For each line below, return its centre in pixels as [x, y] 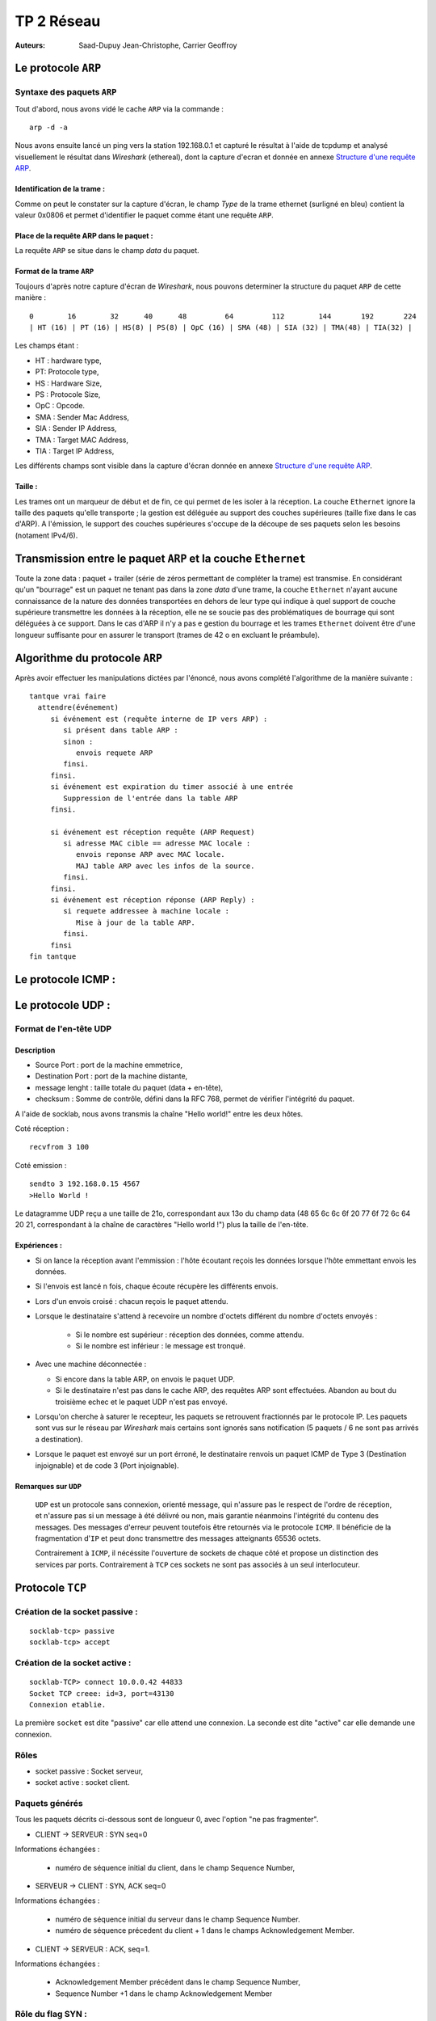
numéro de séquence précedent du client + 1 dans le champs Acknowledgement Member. [205, 1930]
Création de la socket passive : [76, 1611]
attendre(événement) [78, 708]
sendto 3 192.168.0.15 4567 [85, 1184]
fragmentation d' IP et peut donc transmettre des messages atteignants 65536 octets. [178, 1538]
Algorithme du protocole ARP [89, 658]
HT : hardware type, [69, 361]
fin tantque [53, 957]
